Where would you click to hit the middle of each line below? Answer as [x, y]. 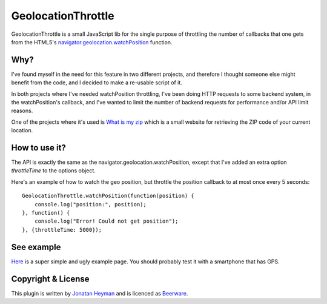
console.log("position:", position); [90, 204]
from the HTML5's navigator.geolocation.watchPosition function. [92, 42]
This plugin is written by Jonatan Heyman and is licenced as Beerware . [100, 293]
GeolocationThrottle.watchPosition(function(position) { [108, 196]
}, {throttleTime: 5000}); [62, 230]
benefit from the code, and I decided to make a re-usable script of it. [97, 83]
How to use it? [38, 148]
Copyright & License [51, 279]
